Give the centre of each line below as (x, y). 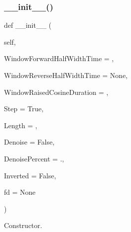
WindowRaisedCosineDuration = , (56, 92)
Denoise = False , (29, 142)
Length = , (21, 125)
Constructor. (23, 225)
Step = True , (24, 109)
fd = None (20, 192)
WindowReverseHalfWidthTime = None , (66, 75)
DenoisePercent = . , (34, 158)
